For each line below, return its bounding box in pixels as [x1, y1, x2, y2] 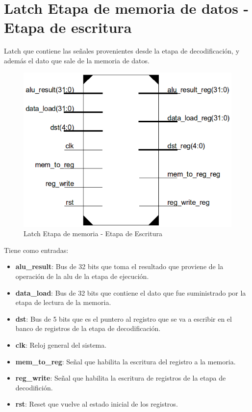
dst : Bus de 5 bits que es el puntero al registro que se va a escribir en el [15, 313, 232, 324]
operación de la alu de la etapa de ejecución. [15, 271, 149, 281]
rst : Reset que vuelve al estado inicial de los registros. [15, 399, 178, 409]
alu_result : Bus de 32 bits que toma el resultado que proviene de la [15, 261, 224, 272]
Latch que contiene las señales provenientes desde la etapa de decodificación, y [4, 46, 240, 56]
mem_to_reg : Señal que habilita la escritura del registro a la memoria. [15, 356, 236, 366]
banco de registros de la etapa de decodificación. [15, 323, 161, 333]
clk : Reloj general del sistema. [15, 339, 107, 350]
